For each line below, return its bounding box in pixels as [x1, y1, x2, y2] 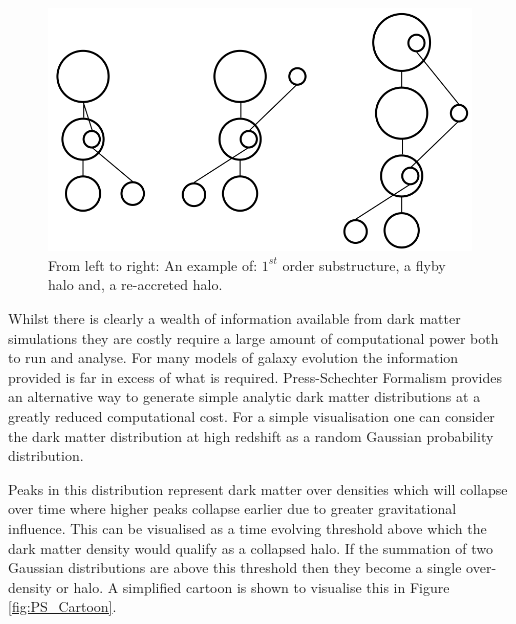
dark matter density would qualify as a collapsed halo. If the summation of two [8, 537, 493, 558]
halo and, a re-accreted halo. [48, 274, 223, 295]
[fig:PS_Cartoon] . [8, 596, 117, 617]
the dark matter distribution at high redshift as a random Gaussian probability [8, 425, 494, 446]
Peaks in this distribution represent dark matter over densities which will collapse [8, 478, 508, 499]
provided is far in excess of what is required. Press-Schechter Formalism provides [8, 366, 503, 387]
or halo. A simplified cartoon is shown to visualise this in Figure [56, 576, 450, 597]
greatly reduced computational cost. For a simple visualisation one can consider [8, 405, 495, 426]
